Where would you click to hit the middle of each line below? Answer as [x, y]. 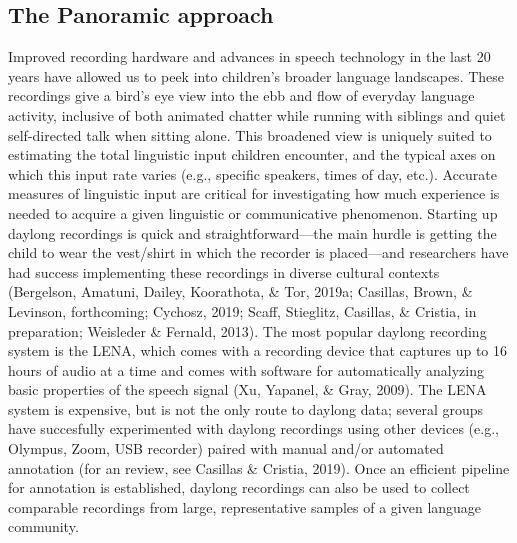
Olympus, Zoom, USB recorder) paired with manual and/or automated [226, 448]
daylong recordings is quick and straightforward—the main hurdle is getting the [252, 232]
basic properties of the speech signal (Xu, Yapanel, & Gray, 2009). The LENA [247, 389]
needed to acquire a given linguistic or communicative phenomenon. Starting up [253, 212]
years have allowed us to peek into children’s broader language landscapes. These [256, 75]
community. [43, 526]
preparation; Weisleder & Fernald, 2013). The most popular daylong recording [247, 330]
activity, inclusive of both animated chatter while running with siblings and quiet [257, 114]
